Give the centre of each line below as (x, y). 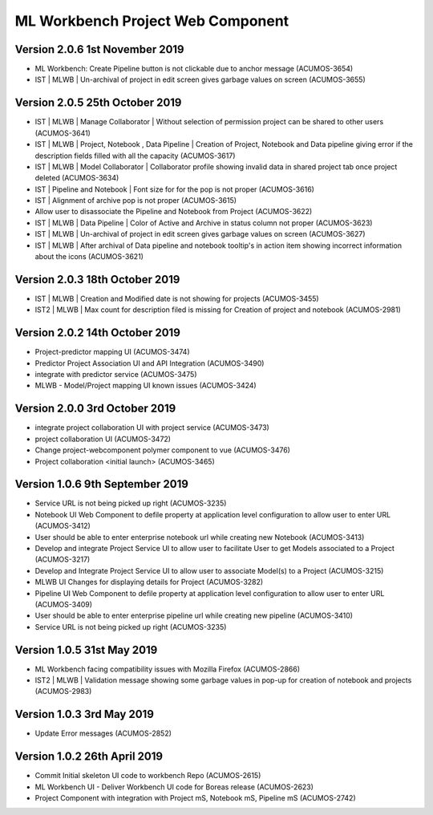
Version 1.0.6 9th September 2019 (101, 484)
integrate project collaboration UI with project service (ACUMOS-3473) (152, 428)
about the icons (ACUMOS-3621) (89, 257)
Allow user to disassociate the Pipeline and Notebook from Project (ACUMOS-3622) (174, 212)
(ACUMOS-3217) (63, 560)
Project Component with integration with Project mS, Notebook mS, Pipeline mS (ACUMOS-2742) (195, 797)
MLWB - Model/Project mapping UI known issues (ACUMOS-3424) (146, 386)
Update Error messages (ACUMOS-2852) (103, 733)
